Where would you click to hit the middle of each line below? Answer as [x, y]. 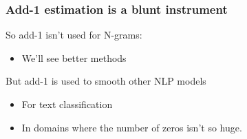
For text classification [67, 104]
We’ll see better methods [74, 57]
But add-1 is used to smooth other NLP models [106, 81]
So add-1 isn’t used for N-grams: [74, 35]
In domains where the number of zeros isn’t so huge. [132, 127]
